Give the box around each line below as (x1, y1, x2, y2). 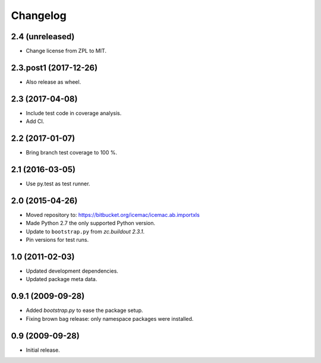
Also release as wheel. (26, 78, 81, 86)
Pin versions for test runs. (26, 236, 89, 244)
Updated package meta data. (26, 276, 97, 283)
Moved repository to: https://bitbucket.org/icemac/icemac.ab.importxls (26, 211, 200, 218)
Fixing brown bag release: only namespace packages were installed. (26, 315, 194, 322)
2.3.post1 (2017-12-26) (11, 62, 98, 72)
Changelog (11, 9, 67, 22)
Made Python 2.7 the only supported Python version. (26, 220, 156, 227)
